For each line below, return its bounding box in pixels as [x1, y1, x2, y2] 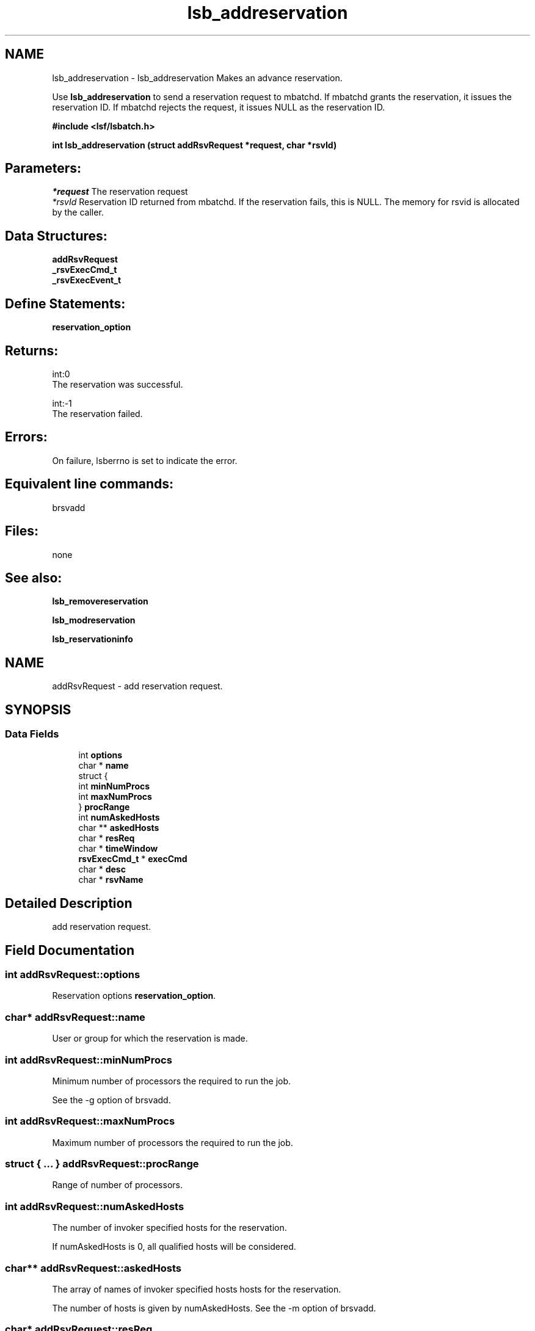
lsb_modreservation [52, 615, 136, 626]
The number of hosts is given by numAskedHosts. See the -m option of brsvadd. [52, 1302, 376, 1313]
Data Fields [5, 728, 59, 741]
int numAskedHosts [78, 812, 160, 823]
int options [78, 750, 123, 761]
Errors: [5, 429, 48, 445]
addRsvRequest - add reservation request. [52, 681, 223, 692]
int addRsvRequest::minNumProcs [5, 1053, 172, 1066]
